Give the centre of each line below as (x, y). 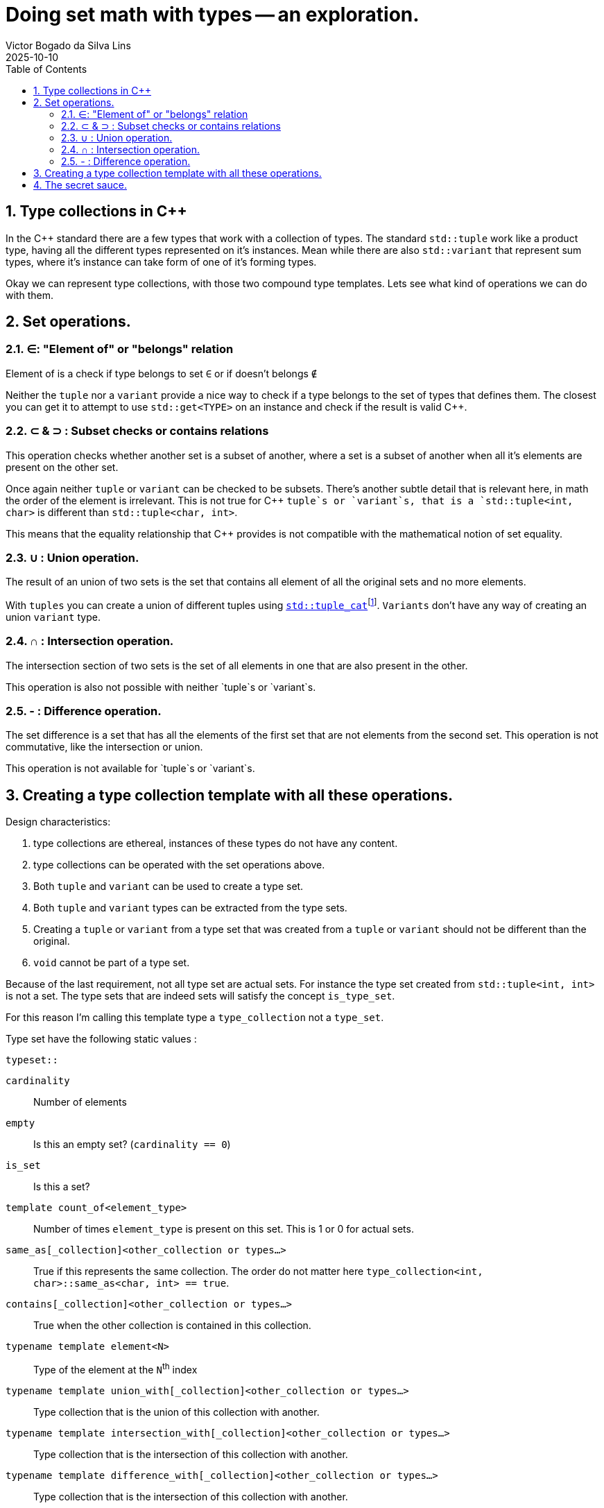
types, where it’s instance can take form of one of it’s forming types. (161, 262)
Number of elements (80, 1102)
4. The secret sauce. (80, 185)
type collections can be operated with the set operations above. (179, 865)
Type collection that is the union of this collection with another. (176, 1412)
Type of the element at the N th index (115, 1369)
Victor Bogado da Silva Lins (68, 45)
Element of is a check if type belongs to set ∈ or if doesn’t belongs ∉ (162, 373)
